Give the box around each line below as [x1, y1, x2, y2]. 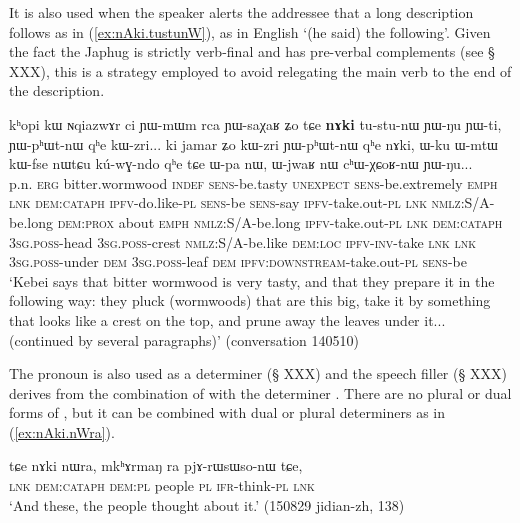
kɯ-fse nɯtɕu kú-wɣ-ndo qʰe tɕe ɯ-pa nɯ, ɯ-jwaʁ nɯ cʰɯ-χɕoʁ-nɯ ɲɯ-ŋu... [9, 153, 473, 174]
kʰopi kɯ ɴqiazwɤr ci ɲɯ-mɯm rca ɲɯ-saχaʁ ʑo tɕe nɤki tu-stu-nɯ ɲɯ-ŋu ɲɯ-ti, [9, 113, 502, 134]
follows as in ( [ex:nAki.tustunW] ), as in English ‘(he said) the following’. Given [9, 21, 491, 42]
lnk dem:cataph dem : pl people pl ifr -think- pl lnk [9, 475, 315, 496]
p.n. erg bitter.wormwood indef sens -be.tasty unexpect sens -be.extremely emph [9, 172, 498, 193]
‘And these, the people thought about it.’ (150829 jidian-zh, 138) [9, 494, 405, 515]
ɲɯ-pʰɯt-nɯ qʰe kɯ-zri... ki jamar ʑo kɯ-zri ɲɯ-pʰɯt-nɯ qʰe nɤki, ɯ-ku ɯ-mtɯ [9, 133, 498, 154]
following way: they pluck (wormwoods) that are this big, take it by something [9, 290, 491, 311]
